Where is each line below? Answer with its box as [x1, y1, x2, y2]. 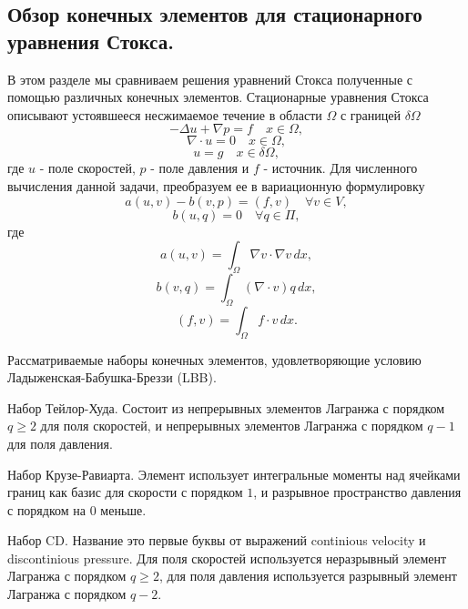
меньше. [100, 500, 147, 519]
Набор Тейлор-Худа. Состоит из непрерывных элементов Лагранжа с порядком [7, 398, 445, 417]
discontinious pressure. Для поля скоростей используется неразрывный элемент [7, 548, 447, 567]
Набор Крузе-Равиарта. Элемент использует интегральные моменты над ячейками [7, 464, 461, 483]
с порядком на [7, 500, 86, 519]
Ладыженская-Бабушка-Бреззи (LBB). [7, 368, 217, 387]
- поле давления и [150, 158, 249, 178]
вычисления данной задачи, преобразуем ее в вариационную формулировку [7, 176, 425, 195]
